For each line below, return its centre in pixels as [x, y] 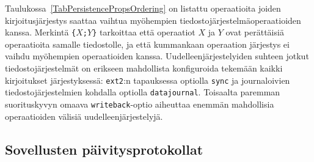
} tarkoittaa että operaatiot [144, 32]
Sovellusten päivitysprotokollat [104, 149]
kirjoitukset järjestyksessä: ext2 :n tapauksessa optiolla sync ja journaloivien [148, 80]
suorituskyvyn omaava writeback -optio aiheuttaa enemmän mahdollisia [140, 104]
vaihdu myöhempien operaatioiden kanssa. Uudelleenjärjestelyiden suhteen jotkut [157, 56]
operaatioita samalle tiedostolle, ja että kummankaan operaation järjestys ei [147, 44]
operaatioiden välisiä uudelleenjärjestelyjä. [84, 116]
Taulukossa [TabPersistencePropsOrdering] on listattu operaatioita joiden [143, 8]
